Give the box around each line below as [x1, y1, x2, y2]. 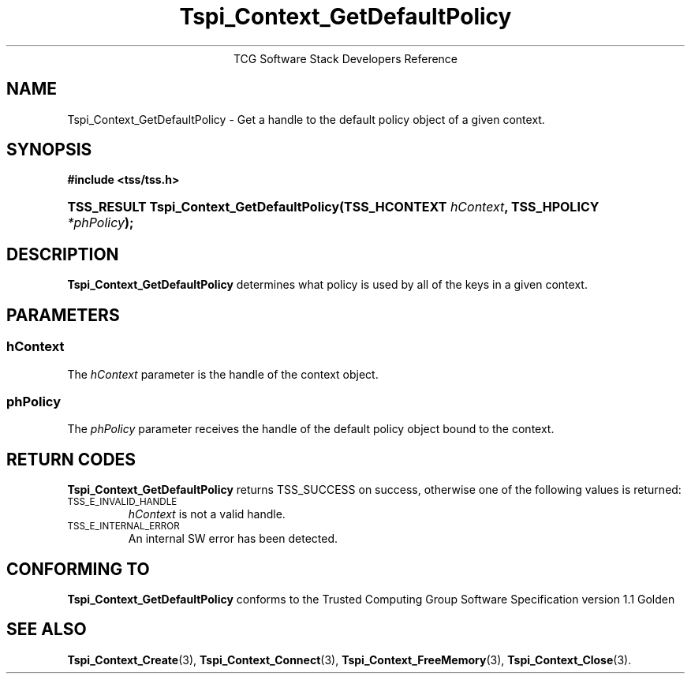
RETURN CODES [6, 449, 136, 469]
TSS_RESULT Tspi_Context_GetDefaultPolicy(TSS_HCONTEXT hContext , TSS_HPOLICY [67, 199, 599, 215]
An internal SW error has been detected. [128, 532, 338, 546]
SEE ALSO [6, 619, 87, 640]
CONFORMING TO [6, 559, 150, 579]
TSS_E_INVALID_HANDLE [67, 496, 177, 508]
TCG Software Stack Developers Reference [233, 51, 458, 65]
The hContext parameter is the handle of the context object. [67, 367, 379, 381]
